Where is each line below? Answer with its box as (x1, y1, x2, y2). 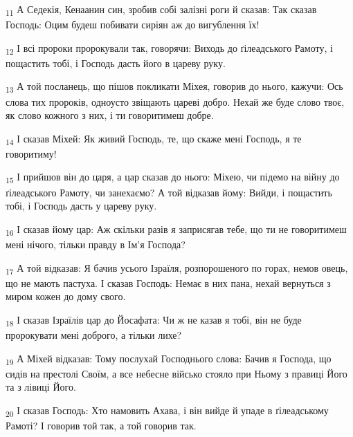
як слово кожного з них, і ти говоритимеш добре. (6, 108, 214, 122)
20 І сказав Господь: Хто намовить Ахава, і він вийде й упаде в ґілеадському (6, 402, 329, 419)
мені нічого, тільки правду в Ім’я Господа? (6, 236, 185, 251)
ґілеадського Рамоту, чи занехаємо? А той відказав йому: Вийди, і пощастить (6, 185, 332, 199)
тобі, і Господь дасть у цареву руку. (6, 198, 157, 213)
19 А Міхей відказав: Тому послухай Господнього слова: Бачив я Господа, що (6, 351, 332, 367)
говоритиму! (6, 146, 57, 160)
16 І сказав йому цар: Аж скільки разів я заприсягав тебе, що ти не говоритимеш (6, 221, 347, 238)
